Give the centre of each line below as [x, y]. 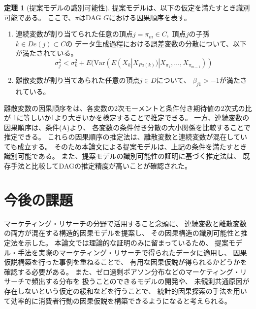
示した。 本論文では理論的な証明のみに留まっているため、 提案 [127, 242]
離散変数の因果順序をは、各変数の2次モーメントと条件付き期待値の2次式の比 [128, 108]
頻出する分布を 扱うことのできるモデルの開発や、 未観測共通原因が [140, 281]
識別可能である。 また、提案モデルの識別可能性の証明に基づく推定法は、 [122, 156]
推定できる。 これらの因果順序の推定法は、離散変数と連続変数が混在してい [126, 137]
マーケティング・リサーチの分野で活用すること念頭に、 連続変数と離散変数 [126, 223]
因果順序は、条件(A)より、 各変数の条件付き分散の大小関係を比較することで [127, 127]
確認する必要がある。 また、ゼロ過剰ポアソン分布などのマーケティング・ [122, 271]
